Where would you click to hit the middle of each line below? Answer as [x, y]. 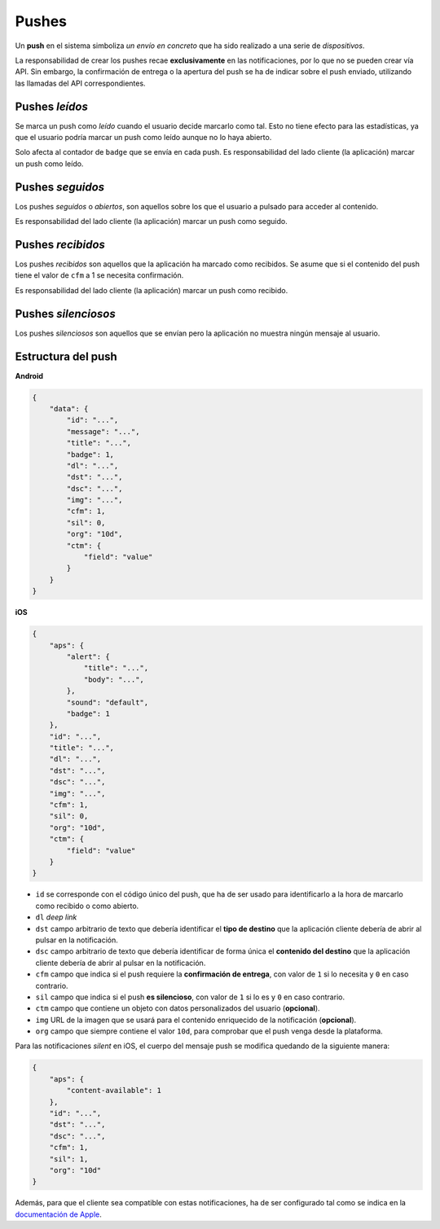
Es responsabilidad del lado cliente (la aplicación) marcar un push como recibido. [152, 290]
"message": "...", [103, 431]
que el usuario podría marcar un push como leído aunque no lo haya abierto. [143, 138]
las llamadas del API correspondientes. [80, 83]
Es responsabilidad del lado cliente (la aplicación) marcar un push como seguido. [152, 222]
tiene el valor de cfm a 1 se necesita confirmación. [99, 275]
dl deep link [56, 917]
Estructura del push [66, 356]
